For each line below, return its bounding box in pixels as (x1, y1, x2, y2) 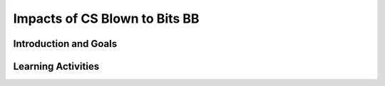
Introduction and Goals (13, 38, 118, 50)
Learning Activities (13, 60, 100, 72)
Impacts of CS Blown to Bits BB (13, 11, 200, 26)
